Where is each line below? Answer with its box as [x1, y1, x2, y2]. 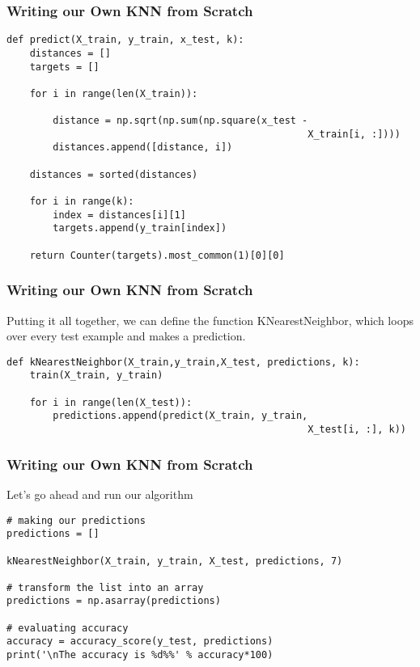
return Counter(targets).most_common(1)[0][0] [29, 249, 285, 261]
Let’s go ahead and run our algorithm [6, 485, 193, 502]
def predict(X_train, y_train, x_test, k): [6, 34, 244, 46]
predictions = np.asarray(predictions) [6, 595, 221, 607]
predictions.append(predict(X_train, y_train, [53, 410, 308, 422]
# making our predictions [6, 514, 146, 526]
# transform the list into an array [6, 581, 204, 593]
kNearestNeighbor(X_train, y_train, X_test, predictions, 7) [6, 555, 343, 567]
